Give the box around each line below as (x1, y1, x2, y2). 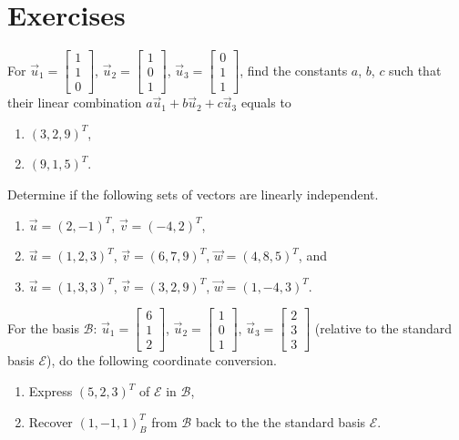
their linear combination (7, 93, 142, 112)
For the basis (7, 318, 79, 337)
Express (28, 382, 73, 401)
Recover (28, 412, 73, 431)
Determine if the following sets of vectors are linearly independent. (7, 185, 379, 203)
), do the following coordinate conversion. (46, 351, 277, 370)
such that (389, 60, 442, 79)
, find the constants (240, 60, 348, 79)
